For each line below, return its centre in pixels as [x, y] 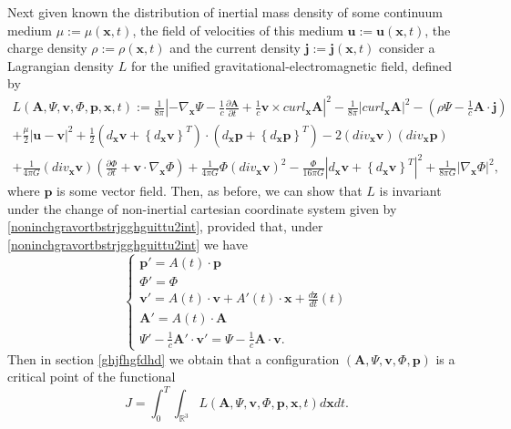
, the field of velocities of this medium [238, 30]
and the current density [235, 48]
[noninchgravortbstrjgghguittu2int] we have [128, 244]
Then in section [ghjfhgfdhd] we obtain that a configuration [174, 358]
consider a [407, 48]
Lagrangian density [61, 65]
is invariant [410, 191]
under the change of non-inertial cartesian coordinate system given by [202, 208]
